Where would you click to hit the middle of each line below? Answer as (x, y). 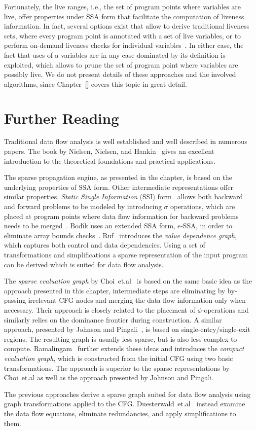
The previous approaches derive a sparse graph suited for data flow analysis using (127, 394)
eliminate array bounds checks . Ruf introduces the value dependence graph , (120, 235)
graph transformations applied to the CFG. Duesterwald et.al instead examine (125, 404)
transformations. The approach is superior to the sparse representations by (117, 368)
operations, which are (203, 206)
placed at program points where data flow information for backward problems (121, 216)
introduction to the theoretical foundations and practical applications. (110, 161)
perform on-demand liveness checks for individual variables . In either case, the (124, 45)
